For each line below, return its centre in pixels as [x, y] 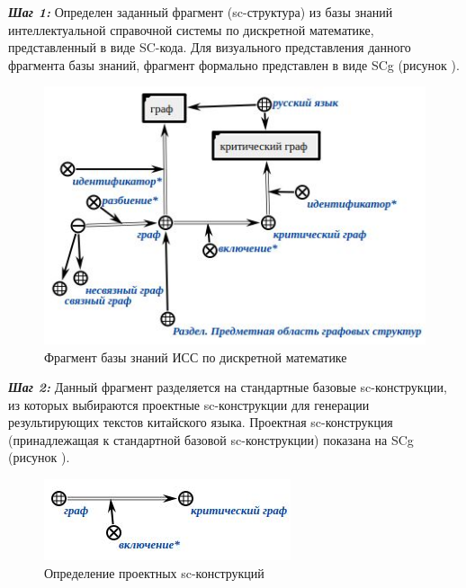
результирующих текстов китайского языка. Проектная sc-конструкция [201, 422]
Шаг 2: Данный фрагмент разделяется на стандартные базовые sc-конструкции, [228, 387]
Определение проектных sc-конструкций [154, 572]
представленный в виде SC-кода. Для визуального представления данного [210, 47]
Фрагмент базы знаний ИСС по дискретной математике [196, 356]
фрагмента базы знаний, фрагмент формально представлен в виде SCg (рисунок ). [234, 64]
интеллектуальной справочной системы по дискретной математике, [191, 29]
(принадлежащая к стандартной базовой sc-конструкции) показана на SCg [211, 439]
